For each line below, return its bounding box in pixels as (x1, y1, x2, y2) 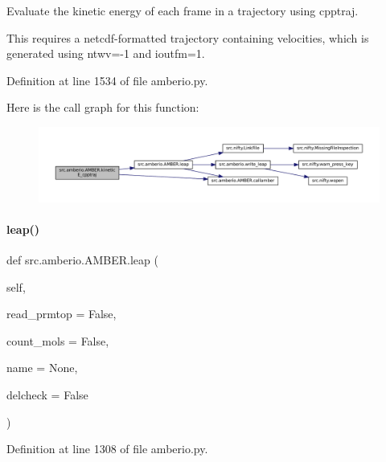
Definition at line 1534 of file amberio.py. (6, 72, 208, 88)
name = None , (6, 359, 78, 376)
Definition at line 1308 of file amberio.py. (6, 440, 208, 457)
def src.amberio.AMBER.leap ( (6, 251, 158, 268)
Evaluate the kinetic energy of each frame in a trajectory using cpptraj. (6, 2, 359, 18)
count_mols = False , (6, 332, 109, 349)
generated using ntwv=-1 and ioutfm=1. (6, 45, 205, 62)
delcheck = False (6, 386, 88, 403)
